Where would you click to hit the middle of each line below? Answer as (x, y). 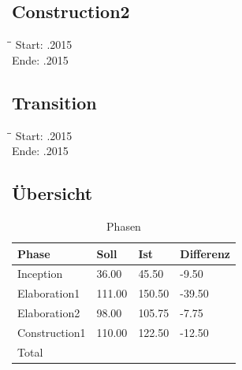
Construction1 (52, 332)
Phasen (124, 226)
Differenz (205, 253)
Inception (40, 274)
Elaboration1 (49, 293)
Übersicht (52, 193)
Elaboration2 (49, 313)
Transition (54, 102)
